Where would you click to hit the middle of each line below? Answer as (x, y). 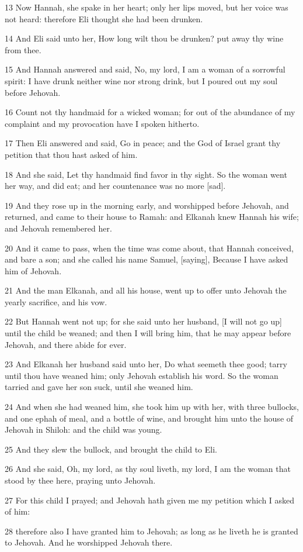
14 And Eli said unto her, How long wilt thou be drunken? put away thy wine (144, 38)
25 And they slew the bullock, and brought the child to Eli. (111, 449)
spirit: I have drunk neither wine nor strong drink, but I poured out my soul (141, 80)
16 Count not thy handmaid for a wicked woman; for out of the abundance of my (150, 112)
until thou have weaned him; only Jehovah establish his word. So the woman (142, 375)
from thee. (23, 49)
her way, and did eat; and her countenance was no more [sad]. (115, 186)
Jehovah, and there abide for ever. (66, 344)
